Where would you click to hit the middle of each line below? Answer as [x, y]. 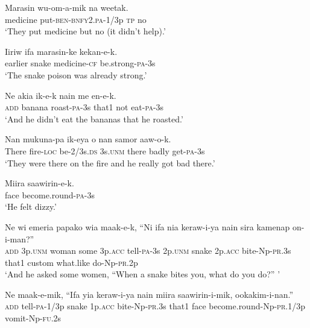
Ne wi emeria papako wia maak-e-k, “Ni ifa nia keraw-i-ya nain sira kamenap [147, 226]
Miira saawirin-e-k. [40, 183]
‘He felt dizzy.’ [31, 207]
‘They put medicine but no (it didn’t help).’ [85, 31]
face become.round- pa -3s [50, 194]
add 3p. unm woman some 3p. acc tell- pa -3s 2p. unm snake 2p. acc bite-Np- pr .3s [148, 251]
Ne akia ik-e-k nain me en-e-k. [61, 95]
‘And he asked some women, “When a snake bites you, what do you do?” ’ [143, 274]
